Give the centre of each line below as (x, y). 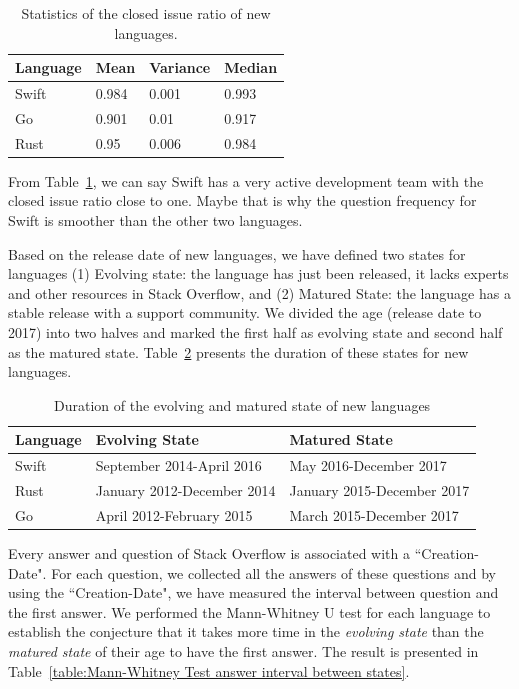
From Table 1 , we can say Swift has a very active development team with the (246, 180)
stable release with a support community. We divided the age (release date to (245, 312)
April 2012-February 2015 (174, 514)
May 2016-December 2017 (368, 465)
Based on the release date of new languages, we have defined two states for (237, 253)
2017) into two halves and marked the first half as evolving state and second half (255, 331)
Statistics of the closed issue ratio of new (146, 13)
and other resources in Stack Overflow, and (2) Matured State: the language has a (259, 292)
